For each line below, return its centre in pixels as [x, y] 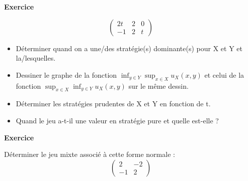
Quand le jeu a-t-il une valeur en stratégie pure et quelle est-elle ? [117, 120]
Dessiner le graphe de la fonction [66, 74]
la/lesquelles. [36, 58]
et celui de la [224, 74]
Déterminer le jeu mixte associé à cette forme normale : [90, 154]
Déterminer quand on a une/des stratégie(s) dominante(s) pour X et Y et [129, 48]
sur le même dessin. [158, 85]
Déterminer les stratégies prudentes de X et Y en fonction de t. [113, 104]
